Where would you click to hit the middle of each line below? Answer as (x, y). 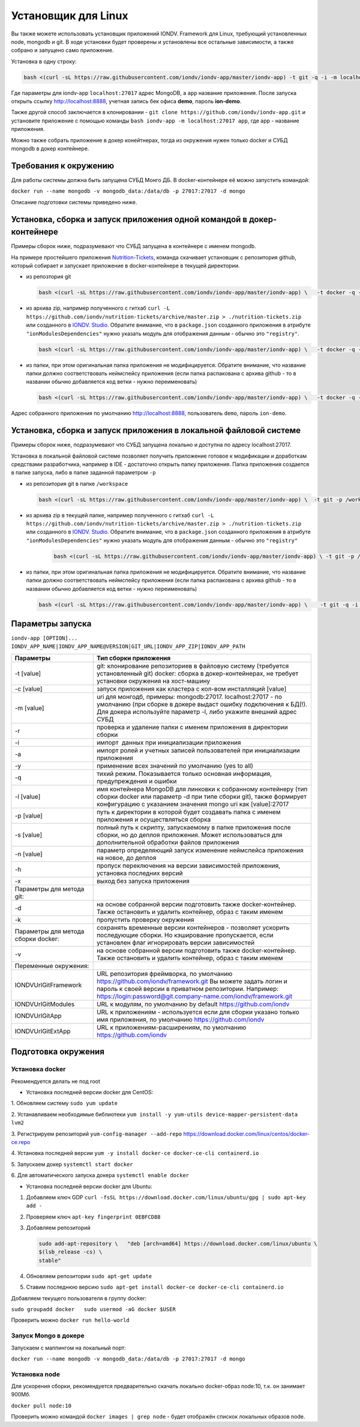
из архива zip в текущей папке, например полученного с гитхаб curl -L (120, 515)
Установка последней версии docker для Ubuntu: (89, 1186)
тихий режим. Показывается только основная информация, (184, 774)
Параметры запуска (51, 624)
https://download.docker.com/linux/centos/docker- (247, 1134)
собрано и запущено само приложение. (62, 50)
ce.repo (21, 1142)
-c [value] (28, 689)
